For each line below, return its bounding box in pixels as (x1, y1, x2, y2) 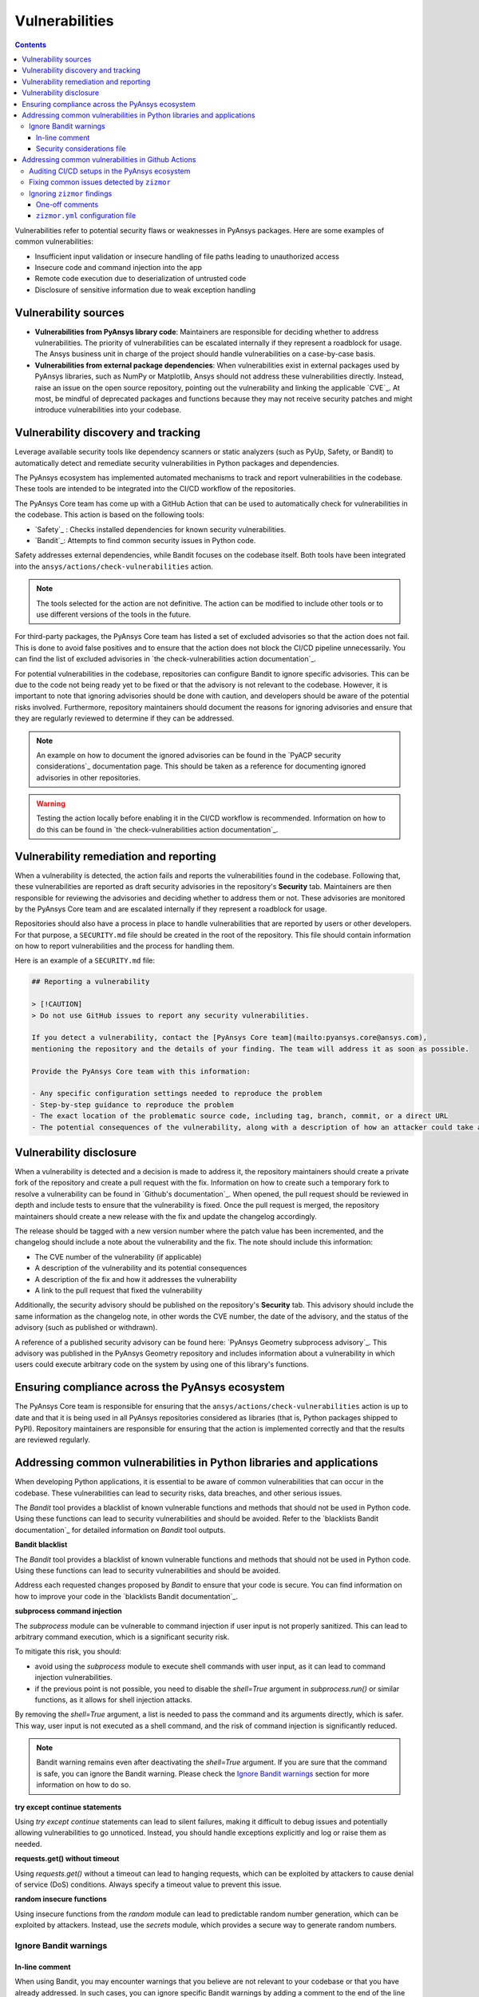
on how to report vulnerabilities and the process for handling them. (14, 941, 235, 951)
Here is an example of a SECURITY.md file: (14, 955, 156, 966)
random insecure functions (14, 1894, 107, 1904)
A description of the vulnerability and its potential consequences (34, 1263, 247, 1273)
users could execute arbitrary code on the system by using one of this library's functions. (14, 1360, 309, 1369)
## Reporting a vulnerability (31, 977, 150, 987)
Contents (14, 40, 47, 50)
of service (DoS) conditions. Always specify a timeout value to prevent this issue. (14, 1880, 282, 1889)
